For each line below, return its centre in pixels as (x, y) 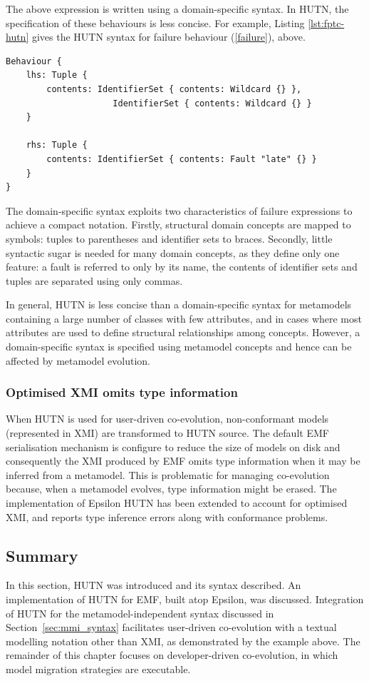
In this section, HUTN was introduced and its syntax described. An (154, 585)
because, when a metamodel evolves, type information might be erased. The (171, 489)
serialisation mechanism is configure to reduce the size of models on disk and (173, 447)
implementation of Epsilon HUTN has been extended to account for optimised (177, 503)
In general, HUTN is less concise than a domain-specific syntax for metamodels (179, 304)
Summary (42, 555)
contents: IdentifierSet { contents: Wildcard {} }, (174, 89)
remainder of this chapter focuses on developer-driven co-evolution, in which (172, 655)
